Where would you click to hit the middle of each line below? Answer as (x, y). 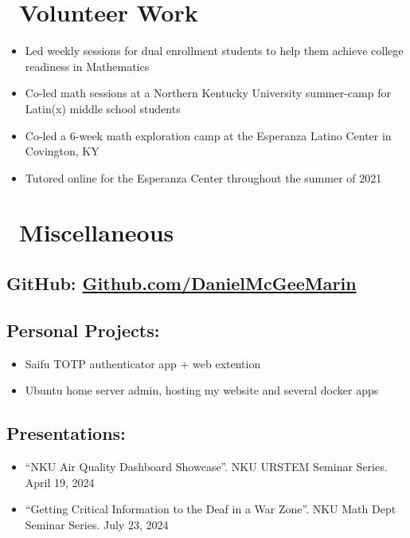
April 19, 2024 (60, 482)
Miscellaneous (97, 232)
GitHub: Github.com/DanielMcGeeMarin (182, 283)
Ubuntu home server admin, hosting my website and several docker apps (202, 390)
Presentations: (66, 433)
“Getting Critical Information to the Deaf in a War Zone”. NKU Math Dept (211, 509)
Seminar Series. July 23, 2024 (97, 524)
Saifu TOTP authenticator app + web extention (143, 363)
